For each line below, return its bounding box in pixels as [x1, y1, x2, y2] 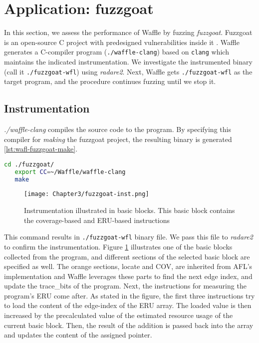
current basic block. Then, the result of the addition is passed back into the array [4, 319, 254, 330]
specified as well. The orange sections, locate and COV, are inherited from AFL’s [4, 261, 253, 271]
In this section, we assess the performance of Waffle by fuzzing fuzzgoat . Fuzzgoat [4, 27, 253, 37]
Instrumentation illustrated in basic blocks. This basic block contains [24, 205, 235, 215]
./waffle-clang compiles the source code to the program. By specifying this [4, 124, 231, 134]
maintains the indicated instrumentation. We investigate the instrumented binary [4, 56, 253, 66]
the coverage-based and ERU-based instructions [24, 214, 170, 225]
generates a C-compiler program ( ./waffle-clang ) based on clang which [4, 46, 229, 57]
